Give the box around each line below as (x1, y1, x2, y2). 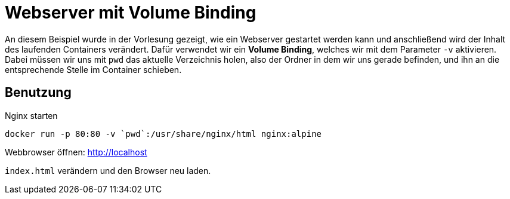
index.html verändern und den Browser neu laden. (5, 165, 211, 176)
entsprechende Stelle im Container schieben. (5, 64, 182, 75)
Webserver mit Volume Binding (5, 2, 256, 23)
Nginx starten (5, 110, 58, 121)
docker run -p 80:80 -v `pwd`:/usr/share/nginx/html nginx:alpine (5, 128, 322, 139)
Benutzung (5, 85, 72, 100)
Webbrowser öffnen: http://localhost (5, 146, 147, 157)
